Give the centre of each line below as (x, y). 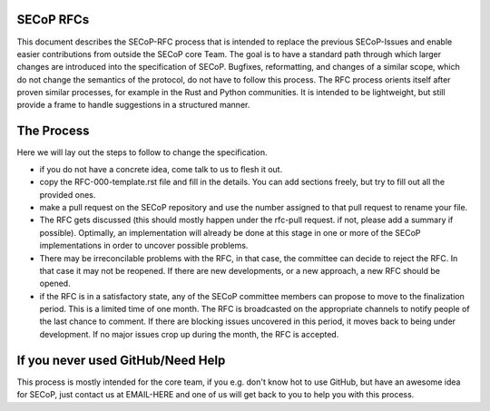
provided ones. (68, 194)
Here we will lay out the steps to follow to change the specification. (142, 152)
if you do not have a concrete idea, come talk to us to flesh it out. (161, 169)
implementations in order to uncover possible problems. (144, 246)
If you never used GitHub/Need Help (121, 360)
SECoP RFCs (53, 20)
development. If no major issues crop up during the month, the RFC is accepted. (189, 334)
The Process (53, 131)
